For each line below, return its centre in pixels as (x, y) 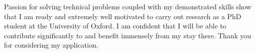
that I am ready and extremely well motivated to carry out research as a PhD (123, 16)
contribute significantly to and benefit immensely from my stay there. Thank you (127, 35)
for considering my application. (51, 45)
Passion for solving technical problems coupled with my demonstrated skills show (128, 6)
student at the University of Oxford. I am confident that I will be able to (115, 26)
